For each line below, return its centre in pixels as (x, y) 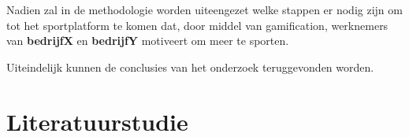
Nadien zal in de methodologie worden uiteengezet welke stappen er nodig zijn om (204, 9)
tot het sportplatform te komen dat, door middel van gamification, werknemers (197, 25)
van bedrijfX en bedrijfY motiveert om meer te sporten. (148, 41)
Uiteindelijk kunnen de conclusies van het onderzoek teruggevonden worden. (190, 67)
